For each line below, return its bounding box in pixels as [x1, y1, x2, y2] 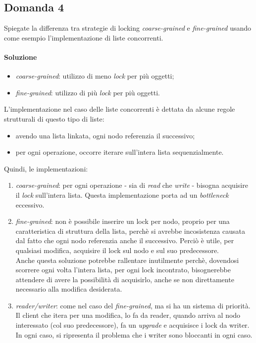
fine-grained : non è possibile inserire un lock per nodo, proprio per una [15, 216, 230, 226]
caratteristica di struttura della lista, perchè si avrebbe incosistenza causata [15, 225, 245, 236]
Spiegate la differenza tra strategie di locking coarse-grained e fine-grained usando [4, 23, 251, 33]
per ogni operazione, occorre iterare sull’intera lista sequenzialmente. [15, 147, 224, 157]
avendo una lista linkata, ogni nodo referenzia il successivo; [15, 130, 195, 140]
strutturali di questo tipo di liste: [4, 113, 104, 124]
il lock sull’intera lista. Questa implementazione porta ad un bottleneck [15, 189, 229, 200]
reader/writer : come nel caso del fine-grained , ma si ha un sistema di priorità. [15, 300, 251, 310]
